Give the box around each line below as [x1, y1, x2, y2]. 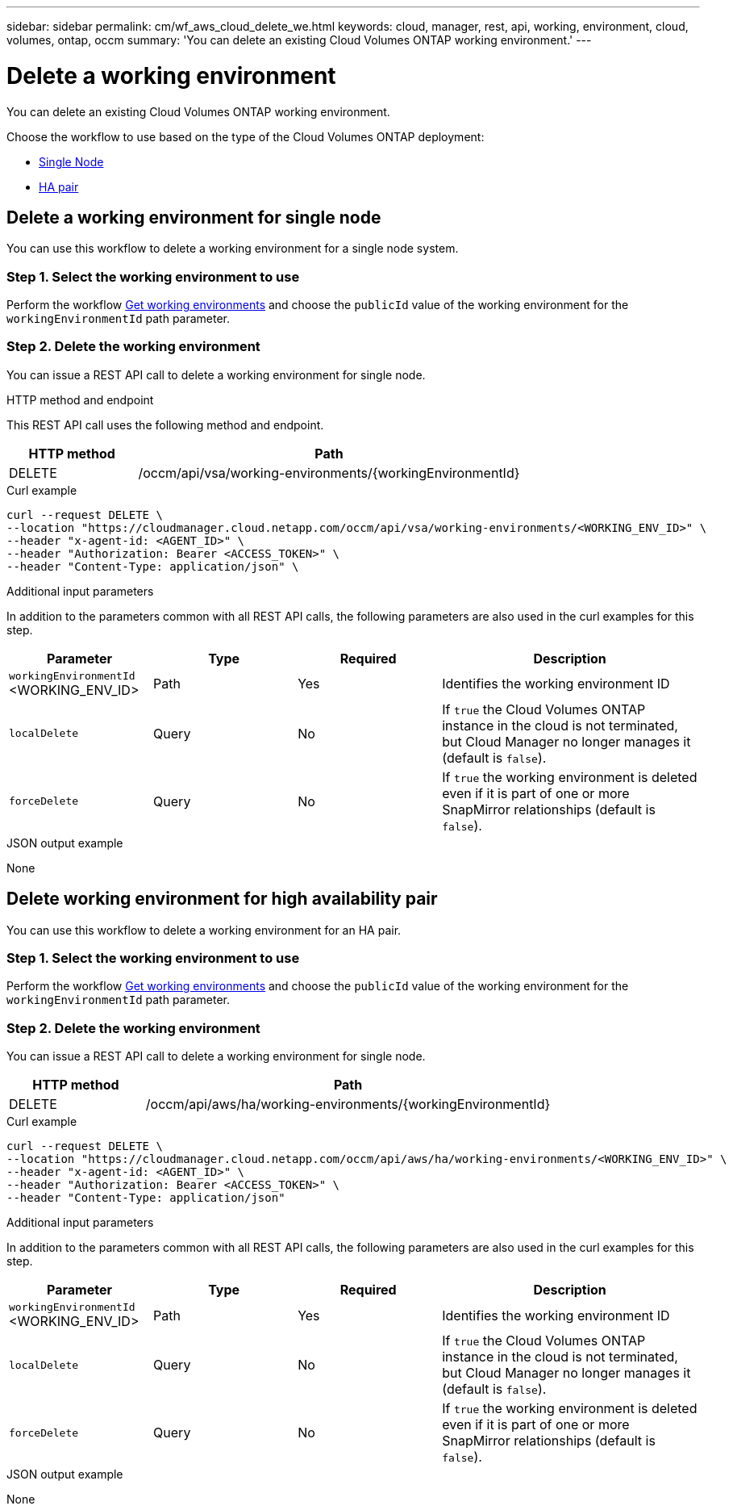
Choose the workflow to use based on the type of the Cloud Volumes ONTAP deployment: [6, 129, 485, 144]
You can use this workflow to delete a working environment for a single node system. [6, 241, 459, 256]
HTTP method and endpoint [6, 392, 154, 407]
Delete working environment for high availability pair [6, 889, 438, 910]
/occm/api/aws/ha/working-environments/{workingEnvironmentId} [145, 1096, 551, 1113]
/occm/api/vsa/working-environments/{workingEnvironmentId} [138, 464, 520, 481]
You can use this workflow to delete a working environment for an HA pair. [6, 922, 402, 937]
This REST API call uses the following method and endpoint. [6, 417, 324, 432]
